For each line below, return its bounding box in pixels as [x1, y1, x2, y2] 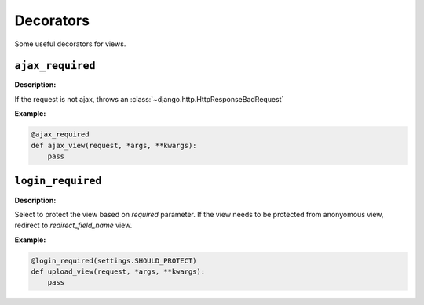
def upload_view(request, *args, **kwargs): [31, 267, 206, 276]
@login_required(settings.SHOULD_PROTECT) [31, 256, 197, 265]
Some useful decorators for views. [14, 39, 126, 49]
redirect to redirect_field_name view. [14, 220, 133, 231]
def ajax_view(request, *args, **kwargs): [31, 141, 197, 150]
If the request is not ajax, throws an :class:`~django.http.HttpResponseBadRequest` [14, 94, 284, 103]
